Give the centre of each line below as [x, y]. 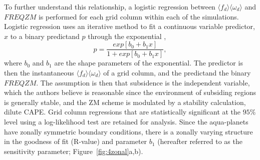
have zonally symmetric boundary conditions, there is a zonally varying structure [128, 131]
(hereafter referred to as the [200, 141]
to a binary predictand [45, 36]
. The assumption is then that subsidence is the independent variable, [143, 82]
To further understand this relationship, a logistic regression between [110, 6]
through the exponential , [127, 36]
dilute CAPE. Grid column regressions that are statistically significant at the [122, 112]
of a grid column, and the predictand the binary [177, 73]
